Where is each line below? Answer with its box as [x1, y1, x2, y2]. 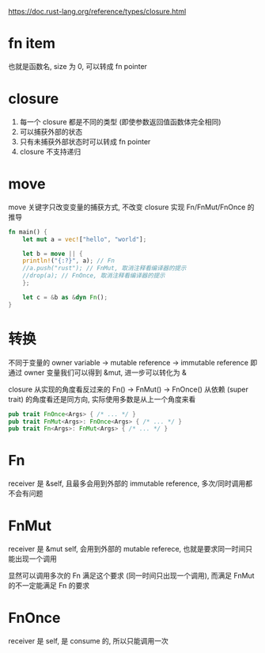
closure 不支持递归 [19, 147, 81, 156]
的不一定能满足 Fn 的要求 [8, 581, 90, 590]
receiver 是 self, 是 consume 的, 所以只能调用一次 [8, 636, 168, 646]
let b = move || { [22, 250, 83, 258]
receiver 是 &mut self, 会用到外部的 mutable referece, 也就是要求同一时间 [8, 544, 246, 554]
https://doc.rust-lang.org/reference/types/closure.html [8, 7, 187, 16]
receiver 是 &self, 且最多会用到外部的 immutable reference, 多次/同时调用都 [8, 479, 253, 488]
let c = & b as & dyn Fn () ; [22, 293, 108, 301]
